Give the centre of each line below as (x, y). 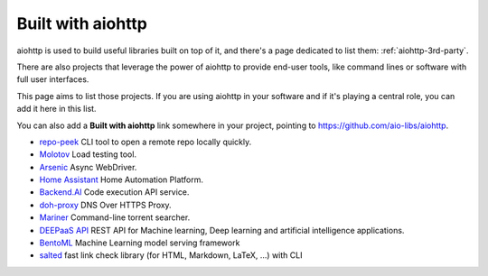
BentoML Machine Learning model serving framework (140, 243)
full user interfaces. (53, 79)
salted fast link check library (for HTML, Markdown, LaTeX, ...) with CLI (171, 255)
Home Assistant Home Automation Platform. (121, 179)
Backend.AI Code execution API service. (114, 192)
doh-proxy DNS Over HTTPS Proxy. (105, 205)
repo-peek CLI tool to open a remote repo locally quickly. (145, 142)
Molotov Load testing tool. (88, 154)
